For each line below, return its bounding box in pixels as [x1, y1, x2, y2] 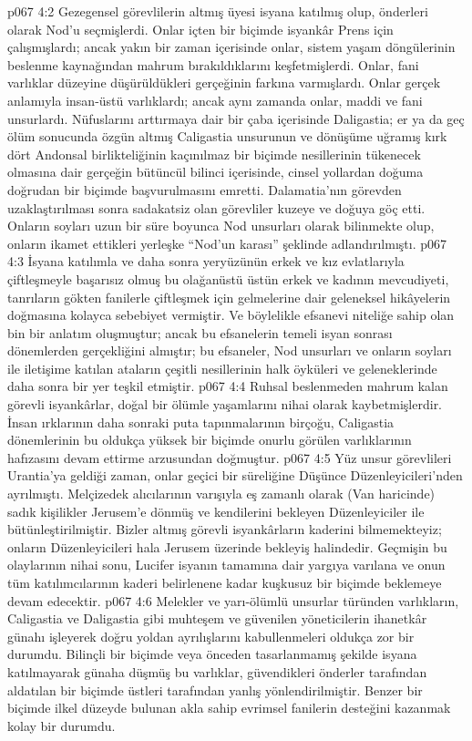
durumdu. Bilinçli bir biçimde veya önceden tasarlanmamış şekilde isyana [7, 644, 417, 664]
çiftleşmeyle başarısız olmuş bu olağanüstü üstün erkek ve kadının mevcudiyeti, [7, 269, 449, 288]
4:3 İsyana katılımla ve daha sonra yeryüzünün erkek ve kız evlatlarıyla [7, 252, 405, 271]
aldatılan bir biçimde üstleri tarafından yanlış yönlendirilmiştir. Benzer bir [7, 680, 423, 699]
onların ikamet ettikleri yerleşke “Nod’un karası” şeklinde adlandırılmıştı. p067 [7, 233, 446, 252]
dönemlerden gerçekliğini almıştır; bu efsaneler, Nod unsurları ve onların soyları [7, 341, 452, 360]
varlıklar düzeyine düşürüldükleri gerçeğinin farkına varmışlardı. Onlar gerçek [7, 73, 441, 92]
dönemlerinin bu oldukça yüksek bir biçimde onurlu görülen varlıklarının [7, 430, 412, 449]
